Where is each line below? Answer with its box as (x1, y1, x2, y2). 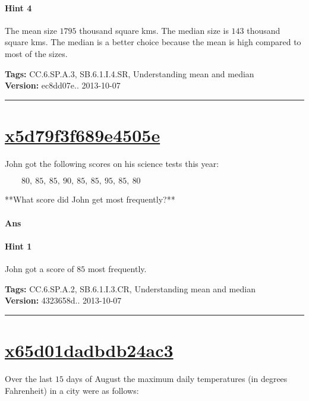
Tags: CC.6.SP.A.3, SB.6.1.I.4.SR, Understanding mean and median (5, 67, 254, 80)
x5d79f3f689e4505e (5, 122, 160, 147)
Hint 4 (5, 1, 32, 14)
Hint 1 (5, 239, 32, 252)
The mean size (5, 24, 57, 36)
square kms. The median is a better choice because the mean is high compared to (5, 36, 301, 48)
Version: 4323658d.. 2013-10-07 (5, 294, 122, 307)
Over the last (5, 372, 53, 384)
